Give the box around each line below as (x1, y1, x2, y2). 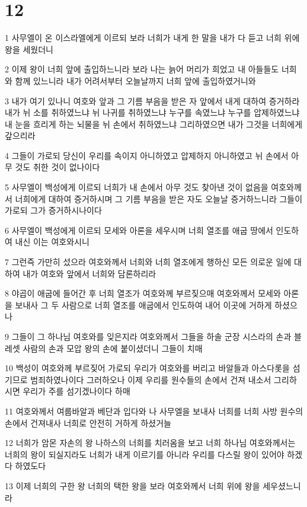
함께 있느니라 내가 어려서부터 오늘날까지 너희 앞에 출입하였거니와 (15, 74, 256, 87)
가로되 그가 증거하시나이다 (5, 204, 102, 216)
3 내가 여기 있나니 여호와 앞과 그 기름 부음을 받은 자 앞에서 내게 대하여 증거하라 (5, 94, 300, 107)
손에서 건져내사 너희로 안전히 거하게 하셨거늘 (5, 416, 171, 429)
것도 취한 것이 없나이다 (15, 161, 100, 173)
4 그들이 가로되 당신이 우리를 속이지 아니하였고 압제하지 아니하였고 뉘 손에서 (5, 149, 289, 161)
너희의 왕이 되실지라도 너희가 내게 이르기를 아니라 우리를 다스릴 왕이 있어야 (5, 448, 284, 460)
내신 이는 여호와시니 (15, 235, 89, 248)
